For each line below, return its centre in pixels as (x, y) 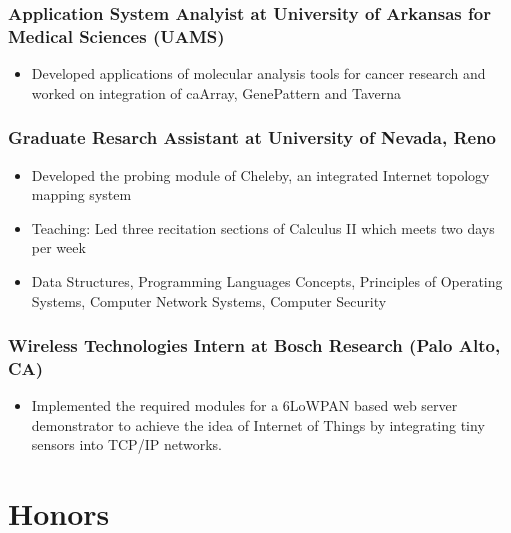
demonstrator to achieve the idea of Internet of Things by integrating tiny (258, 424)
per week (58, 247)
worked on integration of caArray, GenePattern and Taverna (216, 92)
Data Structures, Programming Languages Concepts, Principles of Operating (267, 280)
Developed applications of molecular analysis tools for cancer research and (258, 73)
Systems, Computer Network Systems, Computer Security (209, 300)
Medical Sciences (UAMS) (116, 35)
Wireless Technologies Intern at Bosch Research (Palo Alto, (254, 345)
